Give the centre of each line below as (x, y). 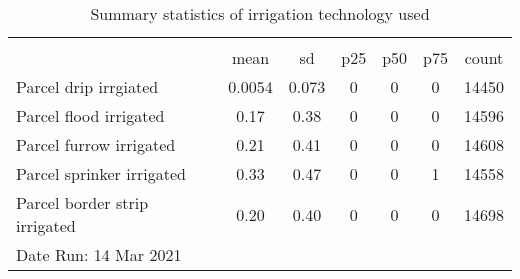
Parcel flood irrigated (90, 115)
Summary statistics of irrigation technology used (260, 13)
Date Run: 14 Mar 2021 (99, 254)
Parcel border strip (82, 202)
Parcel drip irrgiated (87, 86)
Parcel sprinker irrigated (101, 173)
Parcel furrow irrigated (96, 144)
